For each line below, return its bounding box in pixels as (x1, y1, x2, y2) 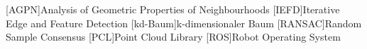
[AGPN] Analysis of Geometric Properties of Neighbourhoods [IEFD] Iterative (6, 2, 340, 16)
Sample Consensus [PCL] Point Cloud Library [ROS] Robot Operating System (6, 29, 341, 44)
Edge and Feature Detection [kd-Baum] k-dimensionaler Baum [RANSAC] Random (6, 15, 362, 30)
